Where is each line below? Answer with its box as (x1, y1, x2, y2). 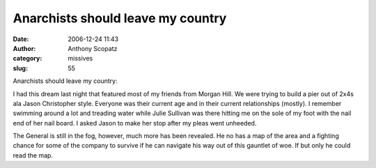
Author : (13, 44, 36, 52)
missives (68, 54, 93, 63)
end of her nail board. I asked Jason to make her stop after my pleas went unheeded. (13, 119, 257, 127)
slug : (13, 63, 28, 72)
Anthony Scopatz (68, 44, 118, 52)
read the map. (13, 151, 54, 160)
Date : (13, 35, 29, 43)
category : (13, 54, 42, 63)
